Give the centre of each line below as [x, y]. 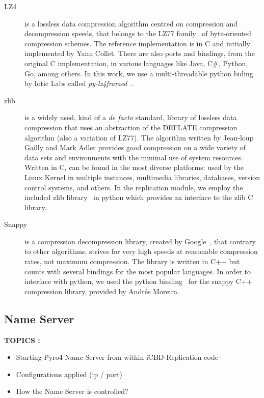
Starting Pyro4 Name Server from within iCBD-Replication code [117, 357]
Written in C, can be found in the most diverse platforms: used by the [134, 167]
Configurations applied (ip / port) [69, 374]
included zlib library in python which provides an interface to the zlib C [139, 197]
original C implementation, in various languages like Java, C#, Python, [136, 63]
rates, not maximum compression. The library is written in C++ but [132, 261]
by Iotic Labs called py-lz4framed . [79, 83]
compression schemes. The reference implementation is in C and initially [138, 43]
